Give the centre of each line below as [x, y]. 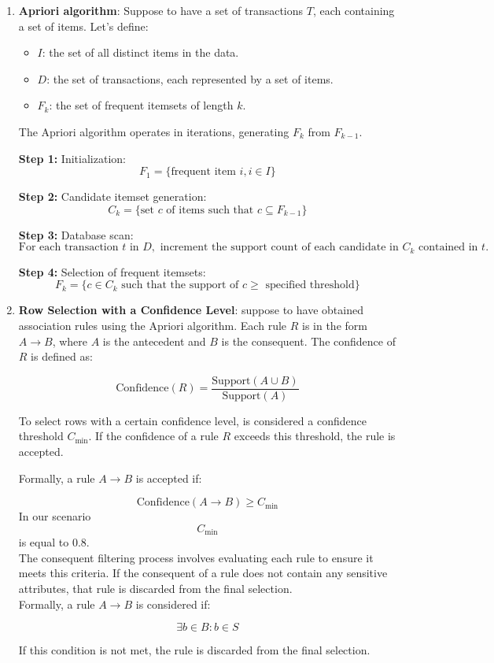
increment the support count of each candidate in [279, 248]
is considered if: [173, 604]
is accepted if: [169, 478]
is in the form [334, 325]
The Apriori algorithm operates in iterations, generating [154, 131]
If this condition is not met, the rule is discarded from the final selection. [194, 650]
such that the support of [180, 285]
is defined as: [62, 356]
